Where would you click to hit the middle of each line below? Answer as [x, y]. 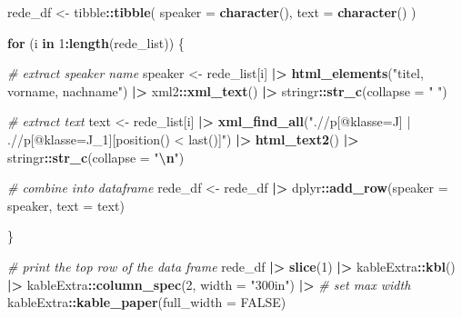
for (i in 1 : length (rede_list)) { [96, 42]
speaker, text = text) [66, 205]
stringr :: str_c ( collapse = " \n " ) [96, 157]
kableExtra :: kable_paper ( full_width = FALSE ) [147, 302]
